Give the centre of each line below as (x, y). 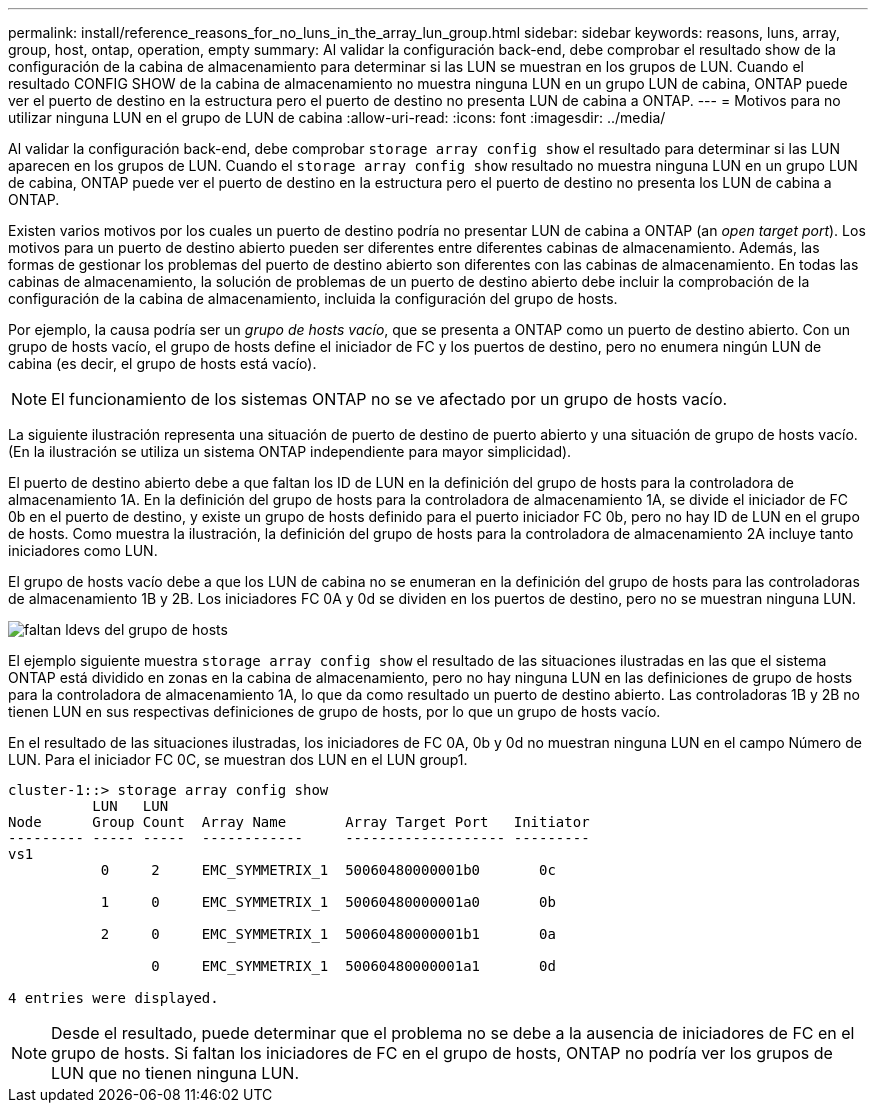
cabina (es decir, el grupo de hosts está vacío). (162, 363)
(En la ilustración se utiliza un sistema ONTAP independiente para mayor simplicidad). (290, 451)
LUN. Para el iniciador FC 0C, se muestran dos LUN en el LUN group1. (238, 759)
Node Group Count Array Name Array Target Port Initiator (299, 822)
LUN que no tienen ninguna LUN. (175, 1073)
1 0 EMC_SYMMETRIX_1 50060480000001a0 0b (328, 902)
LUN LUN (130, 806)
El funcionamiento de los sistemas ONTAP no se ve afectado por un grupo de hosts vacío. (389, 399)
